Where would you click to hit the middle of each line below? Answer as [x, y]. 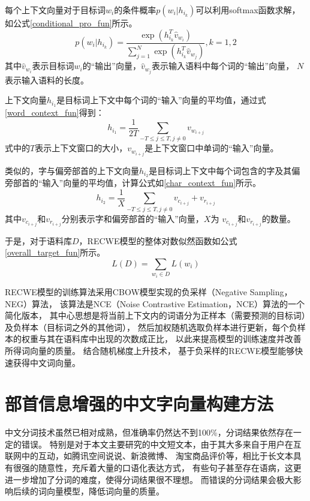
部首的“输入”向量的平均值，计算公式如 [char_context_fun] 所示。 [137, 183]
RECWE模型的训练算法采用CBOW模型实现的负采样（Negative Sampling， [149, 292]
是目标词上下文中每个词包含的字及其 [220, 170]
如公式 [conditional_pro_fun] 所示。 [71, 23]
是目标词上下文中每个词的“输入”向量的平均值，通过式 [161, 100]
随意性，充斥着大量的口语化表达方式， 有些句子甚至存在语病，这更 [170, 468]
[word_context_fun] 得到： [55, 112]
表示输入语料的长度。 [47, 79]
